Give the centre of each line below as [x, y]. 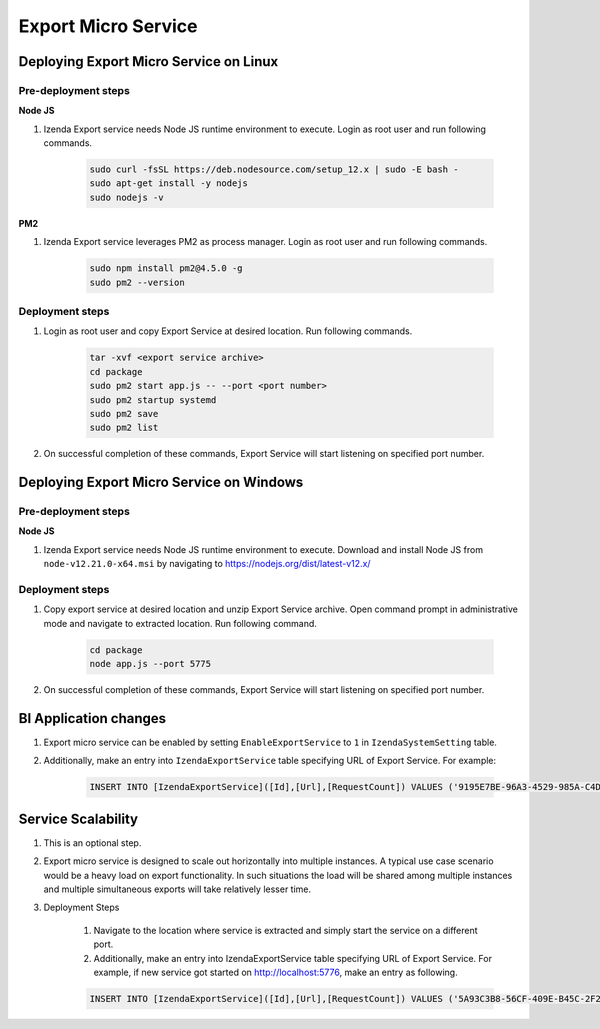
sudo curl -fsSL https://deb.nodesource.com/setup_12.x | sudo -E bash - [274, 169]
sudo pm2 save [124, 413]
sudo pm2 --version [137, 282]
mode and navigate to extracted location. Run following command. [180, 623]
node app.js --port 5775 [150, 664]
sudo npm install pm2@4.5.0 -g [166, 268]
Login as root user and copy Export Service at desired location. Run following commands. [228, 331]
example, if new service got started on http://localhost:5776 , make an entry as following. [276, 972]
